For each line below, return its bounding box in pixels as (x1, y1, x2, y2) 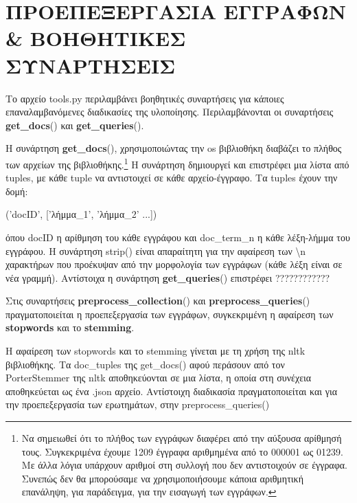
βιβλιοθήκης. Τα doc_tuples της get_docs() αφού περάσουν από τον (5, 357, 285, 371)
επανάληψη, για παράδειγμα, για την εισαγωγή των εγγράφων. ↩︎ (21, 484, 277, 499)
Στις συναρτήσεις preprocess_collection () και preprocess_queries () (5, 293, 310, 308)
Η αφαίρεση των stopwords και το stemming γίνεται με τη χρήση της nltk (5, 344, 306, 358)
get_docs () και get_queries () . (5, 118, 144, 132)
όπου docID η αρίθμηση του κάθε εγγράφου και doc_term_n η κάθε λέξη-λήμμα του (5, 230, 350, 244)
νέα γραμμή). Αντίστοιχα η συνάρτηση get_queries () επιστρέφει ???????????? (5, 270, 330, 284)
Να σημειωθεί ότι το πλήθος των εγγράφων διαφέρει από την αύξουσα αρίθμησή (21, 431, 342, 445)
